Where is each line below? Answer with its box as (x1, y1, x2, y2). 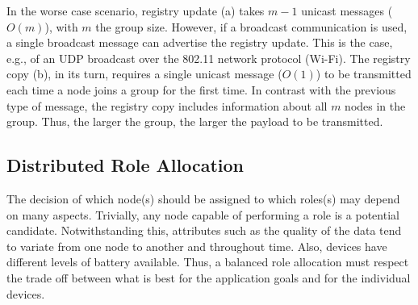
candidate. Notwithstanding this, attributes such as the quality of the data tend (6, 222, 402, 239)
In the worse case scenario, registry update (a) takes (6, 2, 265, 19)
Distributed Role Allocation (6, 152, 244, 178)
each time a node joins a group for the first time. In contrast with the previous (6, 81, 396, 98)
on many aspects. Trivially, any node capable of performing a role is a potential (6, 206, 399, 223)
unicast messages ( (301, 2, 393, 19)
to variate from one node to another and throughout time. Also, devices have (6, 237, 387, 254)
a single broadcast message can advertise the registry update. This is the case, (6, 34, 393, 51)
